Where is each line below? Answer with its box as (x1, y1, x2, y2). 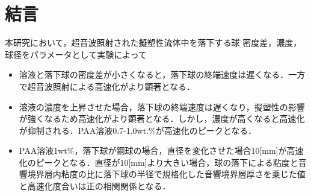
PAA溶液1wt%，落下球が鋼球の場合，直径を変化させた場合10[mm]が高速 (19, 144, 304, 157)
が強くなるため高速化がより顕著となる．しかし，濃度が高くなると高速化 (19, 112, 305, 125)
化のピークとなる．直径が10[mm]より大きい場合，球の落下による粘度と (19, 156, 298, 168)
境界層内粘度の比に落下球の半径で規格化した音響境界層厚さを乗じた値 (27, 168, 306, 180)
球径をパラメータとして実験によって (5, 48, 147, 60)
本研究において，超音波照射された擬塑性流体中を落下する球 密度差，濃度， (5, 36, 302, 49)
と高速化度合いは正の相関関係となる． (19, 180, 171, 192)
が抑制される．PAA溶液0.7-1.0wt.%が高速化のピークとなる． (19, 124, 257, 136)
